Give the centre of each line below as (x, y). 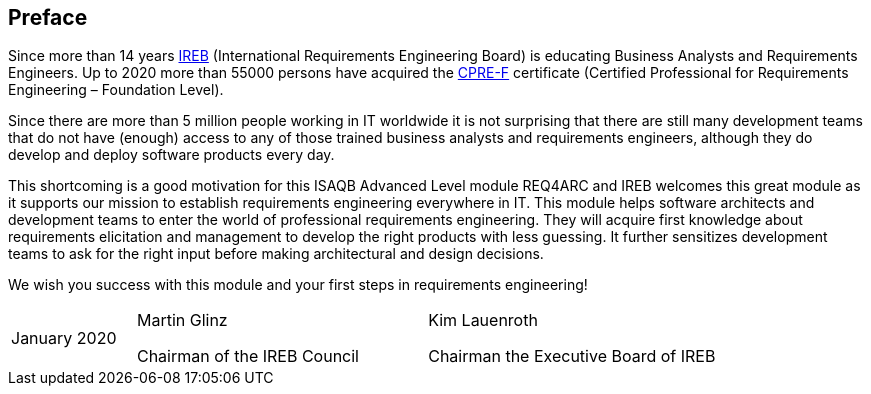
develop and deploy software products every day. (171, 155)
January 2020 (64, 338)
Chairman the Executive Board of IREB (572, 356)
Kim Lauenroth (483, 320)
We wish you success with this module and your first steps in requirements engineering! (298, 285)
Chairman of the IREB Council (247, 356)
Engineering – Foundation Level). (116, 90)
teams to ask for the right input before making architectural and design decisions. (276, 254)
